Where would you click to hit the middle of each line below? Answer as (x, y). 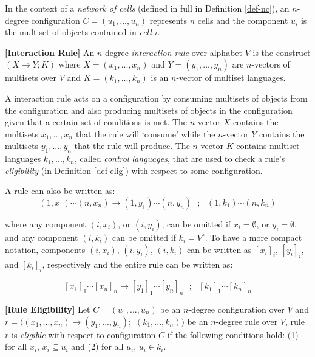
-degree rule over (247, 321)
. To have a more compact (253, 237)
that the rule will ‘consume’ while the (145, 133)
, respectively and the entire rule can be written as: (137, 264)
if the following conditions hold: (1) (233, 334)
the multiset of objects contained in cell (78, 32)
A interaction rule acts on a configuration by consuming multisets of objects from (156, 98)
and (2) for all (97, 346)
